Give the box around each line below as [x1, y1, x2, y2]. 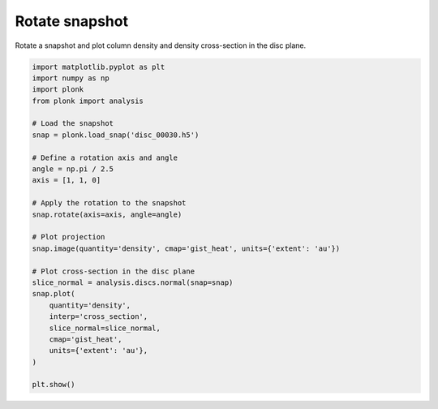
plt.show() [32, 380, 75, 390]
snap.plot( [32, 289, 75, 299]
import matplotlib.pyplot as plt [32, 62, 165, 71]
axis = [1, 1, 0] [32, 175, 101, 185]
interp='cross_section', [49, 312, 148, 321]
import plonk [32, 85, 84, 94]
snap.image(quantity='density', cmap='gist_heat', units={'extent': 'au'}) [32, 243, 341, 253]
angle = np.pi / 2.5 [32, 165, 114, 174]
